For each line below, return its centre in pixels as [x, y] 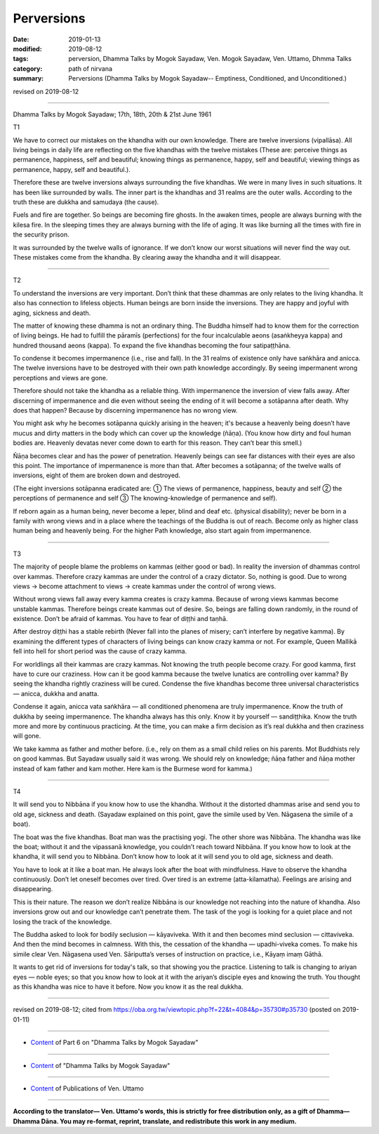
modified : [27, 48]
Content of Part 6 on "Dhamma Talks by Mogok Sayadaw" [114, 1043]
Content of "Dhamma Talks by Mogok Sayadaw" [100, 1065]
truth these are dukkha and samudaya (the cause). [86, 202]
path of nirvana [90, 68]
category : [28, 68]
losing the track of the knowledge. [62, 921]
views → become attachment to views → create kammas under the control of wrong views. [145, 586]
